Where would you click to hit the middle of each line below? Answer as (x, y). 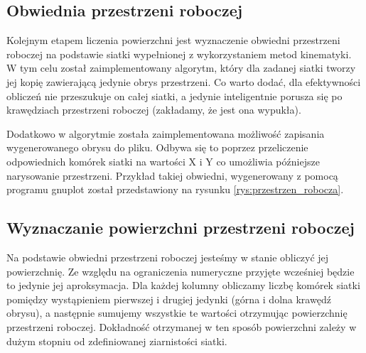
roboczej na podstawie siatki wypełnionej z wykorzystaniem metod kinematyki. (179, 54)
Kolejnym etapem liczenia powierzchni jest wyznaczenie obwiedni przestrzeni (173, 40)
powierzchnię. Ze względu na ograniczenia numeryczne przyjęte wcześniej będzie (181, 271)
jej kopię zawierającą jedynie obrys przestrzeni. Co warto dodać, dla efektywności (184, 81)
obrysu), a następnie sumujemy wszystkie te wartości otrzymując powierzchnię (177, 313)
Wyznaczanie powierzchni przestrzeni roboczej (181, 228)
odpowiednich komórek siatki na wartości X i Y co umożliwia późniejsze (163, 161)
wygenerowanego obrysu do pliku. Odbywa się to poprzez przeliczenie (157, 147)
